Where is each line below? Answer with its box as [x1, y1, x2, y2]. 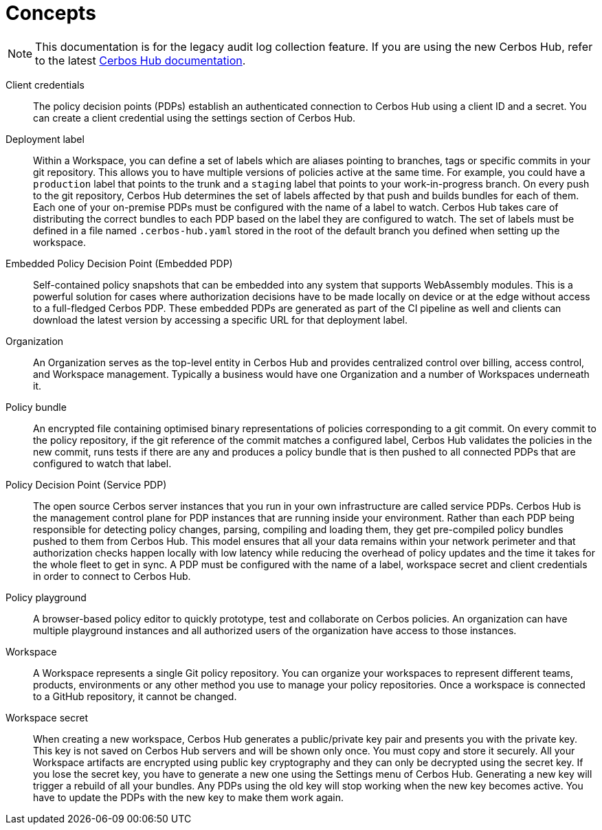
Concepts [5, 1, 96, 25]
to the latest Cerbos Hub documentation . [35, 53, 246, 67]
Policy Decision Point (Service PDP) [5, 478, 167, 491]
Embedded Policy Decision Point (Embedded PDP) [5, 257, 233, 269]
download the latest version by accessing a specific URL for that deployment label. [33, 313, 408, 326]
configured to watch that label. [33, 457, 172, 469]
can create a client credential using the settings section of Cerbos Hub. [33, 111, 356, 124]
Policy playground [5, 591, 87, 603]
